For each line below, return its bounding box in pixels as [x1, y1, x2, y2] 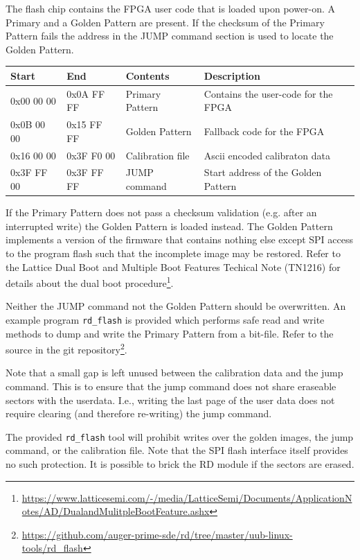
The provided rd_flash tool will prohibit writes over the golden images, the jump [6, 429, 354, 444]
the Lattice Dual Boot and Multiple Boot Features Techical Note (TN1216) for [6, 259, 341, 274]
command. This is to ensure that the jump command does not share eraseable [6, 379, 336, 394]
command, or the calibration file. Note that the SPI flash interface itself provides [6, 443, 348, 457]
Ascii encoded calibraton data [204, 148, 330, 162]
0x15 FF [66, 117, 102, 132]
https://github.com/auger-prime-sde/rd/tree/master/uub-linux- [21, 527, 293, 541]
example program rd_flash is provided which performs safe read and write [6, 312, 325, 326]
